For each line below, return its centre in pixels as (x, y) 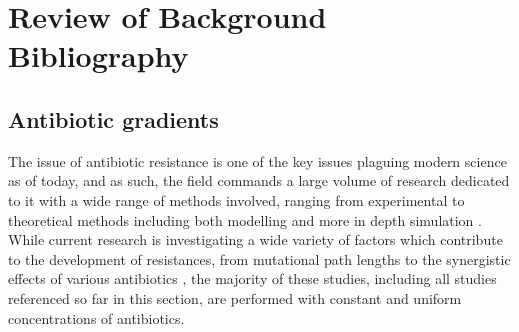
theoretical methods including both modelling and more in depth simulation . (245, 219)
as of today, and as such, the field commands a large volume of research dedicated (259, 180)
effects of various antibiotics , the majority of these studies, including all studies (252, 278)
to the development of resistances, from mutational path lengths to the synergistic (259, 258)
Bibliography (98, 55)
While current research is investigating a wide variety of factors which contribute (255, 239)
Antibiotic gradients (113, 118)
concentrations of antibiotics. (96, 317)
